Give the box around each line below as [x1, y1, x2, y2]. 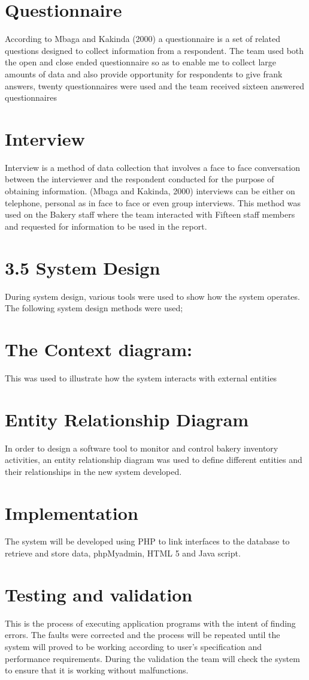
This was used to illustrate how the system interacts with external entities [5, 371, 277, 384]
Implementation [5, 500, 138, 525]
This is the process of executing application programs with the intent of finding [5, 616, 296, 629]
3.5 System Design [5, 255, 160, 279]
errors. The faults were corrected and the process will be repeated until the [5, 628, 280, 641]
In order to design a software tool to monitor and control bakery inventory [5, 441, 278, 454]
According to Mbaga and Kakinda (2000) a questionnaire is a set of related [5, 32, 281, 45]
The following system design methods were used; [5, 302, 183, 314]
